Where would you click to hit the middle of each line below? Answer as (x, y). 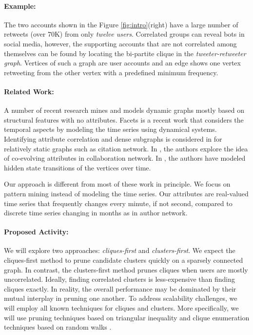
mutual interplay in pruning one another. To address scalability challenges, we (121, 298)
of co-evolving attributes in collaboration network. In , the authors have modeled (125, 158)
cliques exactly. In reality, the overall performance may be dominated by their (120, 288)
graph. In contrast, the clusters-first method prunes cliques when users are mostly (126, 269)
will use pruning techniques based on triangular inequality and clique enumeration (127, 317)
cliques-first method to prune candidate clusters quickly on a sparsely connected (124, 260)
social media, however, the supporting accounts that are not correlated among (120, 43)
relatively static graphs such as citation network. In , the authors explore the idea (126, 148)
